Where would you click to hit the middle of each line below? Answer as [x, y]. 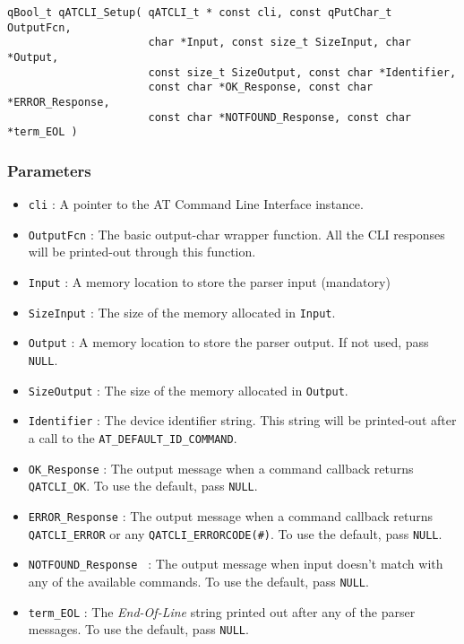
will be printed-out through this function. [142, 252]
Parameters [49, 170]
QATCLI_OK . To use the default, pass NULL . [143, 486]
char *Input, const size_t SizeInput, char [280, 43]
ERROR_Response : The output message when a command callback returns [231, 515]
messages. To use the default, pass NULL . [138, 629]
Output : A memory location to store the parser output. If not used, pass [228, 342]
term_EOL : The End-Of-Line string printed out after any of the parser [222, 611]
